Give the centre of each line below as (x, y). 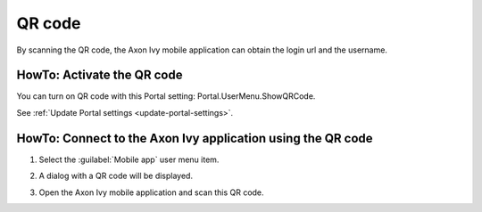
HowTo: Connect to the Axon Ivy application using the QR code (195, 138)
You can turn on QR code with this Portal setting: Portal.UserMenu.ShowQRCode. (166, 96)
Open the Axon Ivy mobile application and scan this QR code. (151, 192)
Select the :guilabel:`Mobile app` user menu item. (129, 159)
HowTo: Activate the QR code (100, 75)
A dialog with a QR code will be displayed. (116, 176)
